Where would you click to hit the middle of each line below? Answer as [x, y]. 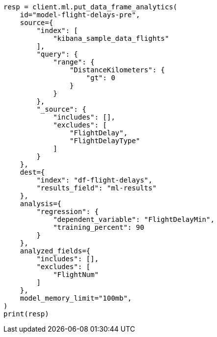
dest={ [32, 172]
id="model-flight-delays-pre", [80, 15]
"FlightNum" [76, 275]
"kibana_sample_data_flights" [111, 38]
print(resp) [26, 314]
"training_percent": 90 [99, 227]
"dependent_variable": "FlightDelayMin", [134, 219]
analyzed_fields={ [55, 251]
